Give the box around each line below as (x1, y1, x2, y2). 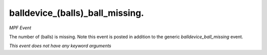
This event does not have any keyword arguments (9, 43, 111, 49)
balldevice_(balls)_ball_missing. (9, 7, 144, 18)
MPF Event (9, 25, 32, 31)
